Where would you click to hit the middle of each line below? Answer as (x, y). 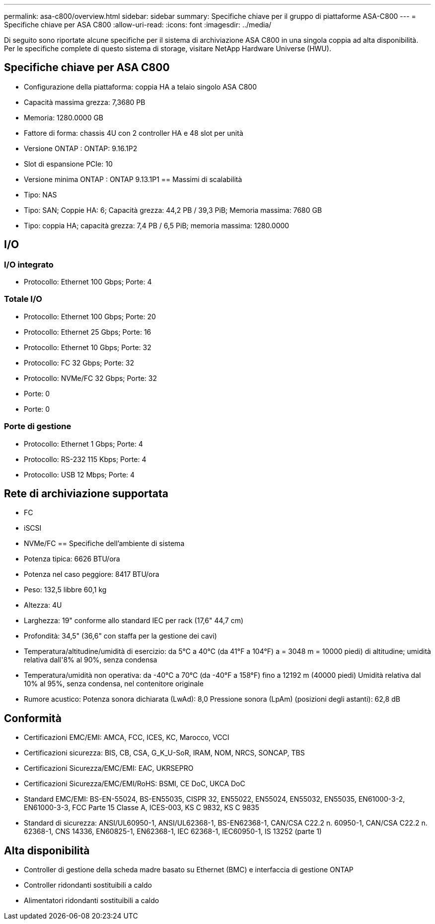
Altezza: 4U (43, 605)
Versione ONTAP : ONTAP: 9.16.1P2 (81, 148)
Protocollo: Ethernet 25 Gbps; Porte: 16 (88, 332)
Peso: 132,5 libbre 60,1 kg (65, 590)
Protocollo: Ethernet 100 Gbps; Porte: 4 (88, 282)
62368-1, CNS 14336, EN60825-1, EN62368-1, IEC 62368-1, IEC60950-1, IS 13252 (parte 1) (173, 832)
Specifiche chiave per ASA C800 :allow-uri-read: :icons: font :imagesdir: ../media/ (138, 25)
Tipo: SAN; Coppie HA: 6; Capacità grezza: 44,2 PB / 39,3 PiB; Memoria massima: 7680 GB (173, 210)
